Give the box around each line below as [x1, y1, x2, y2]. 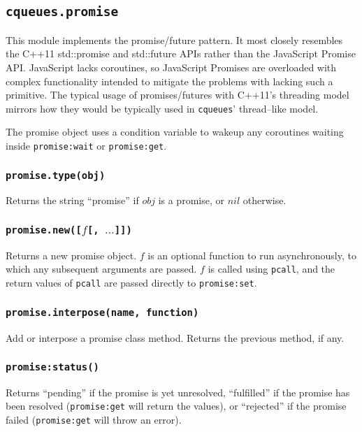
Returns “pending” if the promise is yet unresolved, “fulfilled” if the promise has [6, 384, 350, 399]
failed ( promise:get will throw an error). [6, 412, 182, 427]
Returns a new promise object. [6, 247, 137, 262]
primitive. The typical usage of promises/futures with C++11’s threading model [6, 87, 349, 102]
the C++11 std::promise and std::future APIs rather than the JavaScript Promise [6, 46, 356, 61]
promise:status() [6, 361, 99, 373]
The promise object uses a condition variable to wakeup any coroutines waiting [6, 124, 344, 139]
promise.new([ [6, 224, 82, 236]
